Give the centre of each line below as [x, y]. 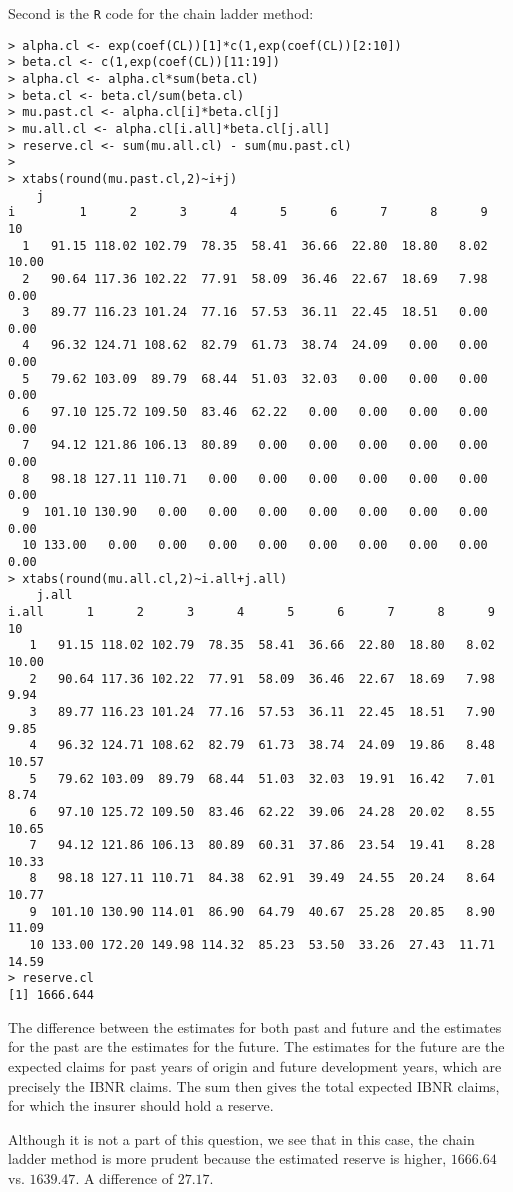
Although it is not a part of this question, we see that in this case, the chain [241, 1138]
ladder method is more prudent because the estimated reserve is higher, [227, 1158]
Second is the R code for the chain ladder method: [161, 13]
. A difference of [124, 1177]
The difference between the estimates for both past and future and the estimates [255, 1026]
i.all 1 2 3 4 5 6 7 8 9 [251, 611]
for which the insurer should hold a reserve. [141, 1105]
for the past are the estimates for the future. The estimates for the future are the [256, 1046]
